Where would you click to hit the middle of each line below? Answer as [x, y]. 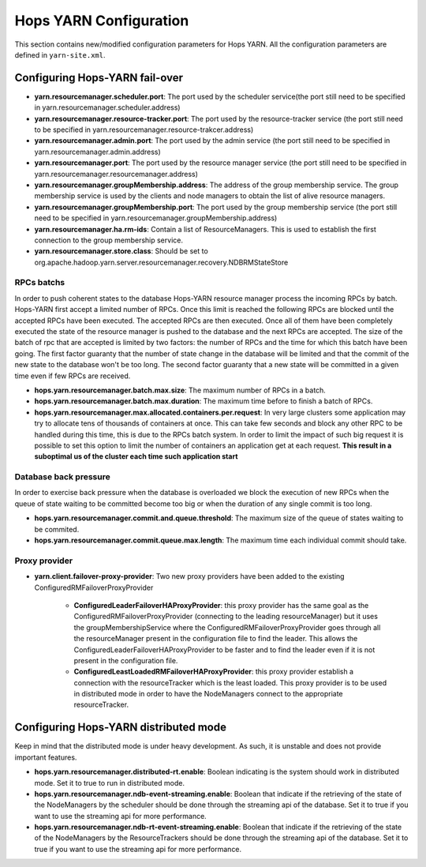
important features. [46, 757]
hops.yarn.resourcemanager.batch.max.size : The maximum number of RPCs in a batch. [180, 390]
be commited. [57, 529]
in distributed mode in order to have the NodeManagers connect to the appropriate [208, 694]
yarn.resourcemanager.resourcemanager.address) [116, 174]
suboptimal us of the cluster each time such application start [136, 456]
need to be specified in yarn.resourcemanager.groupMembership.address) [156, 218]
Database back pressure [62, 477]
